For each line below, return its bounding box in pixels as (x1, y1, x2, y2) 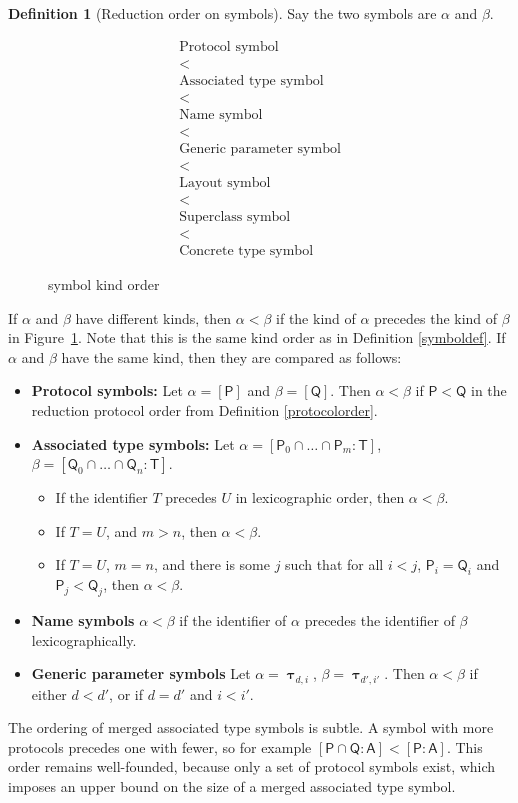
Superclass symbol (179, 209, 291, 224)
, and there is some (153, 554, 270, 575)
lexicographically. (31, 629, 137, 650)
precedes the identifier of (304, 609, 455, 630)
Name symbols (31, 609, 135, 630)
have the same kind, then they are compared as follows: (61, 346, 402, 367)
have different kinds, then (75, 307, 232, 328)
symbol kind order (48, 274, 160, 294)
